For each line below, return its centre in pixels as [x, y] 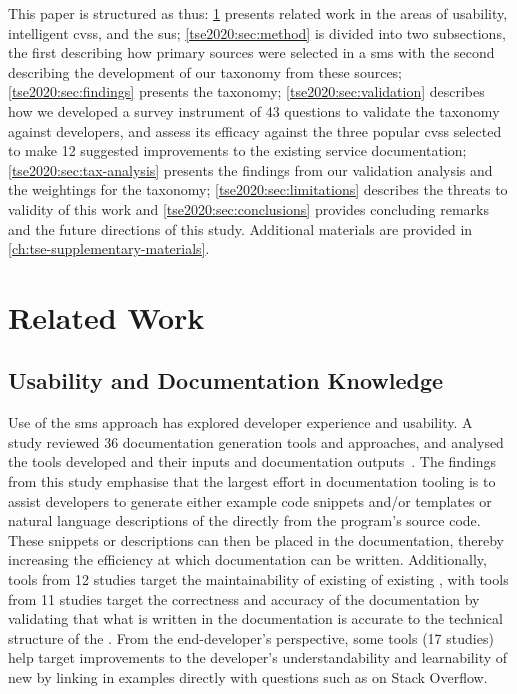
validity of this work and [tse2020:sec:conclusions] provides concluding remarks [248, 208]
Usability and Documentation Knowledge [226, 380]
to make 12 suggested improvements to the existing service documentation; [237, 150]
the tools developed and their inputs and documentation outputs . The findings [252, 461]
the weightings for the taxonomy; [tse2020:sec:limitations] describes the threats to [258, 189]
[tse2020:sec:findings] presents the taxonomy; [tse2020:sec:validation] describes [246, 91]
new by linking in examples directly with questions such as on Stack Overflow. [248, 677]
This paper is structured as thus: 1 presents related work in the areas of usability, [258, 13]
